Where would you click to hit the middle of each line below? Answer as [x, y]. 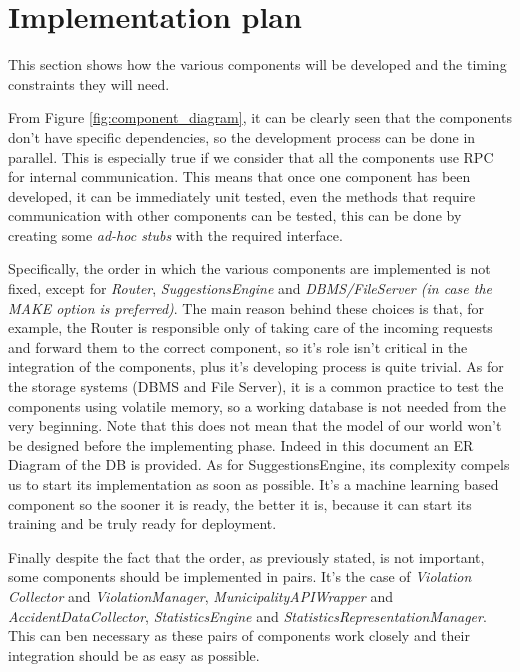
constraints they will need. [89, 83]
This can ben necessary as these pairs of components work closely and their [239, 635]
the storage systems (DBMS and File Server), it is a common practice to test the [256, 386]
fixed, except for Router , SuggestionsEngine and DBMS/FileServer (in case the [250, 288]
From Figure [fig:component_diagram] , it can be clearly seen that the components [260, 117]
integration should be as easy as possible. [134, 654]
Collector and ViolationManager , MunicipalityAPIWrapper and [200, 595]
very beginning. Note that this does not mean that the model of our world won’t [255, 425]
